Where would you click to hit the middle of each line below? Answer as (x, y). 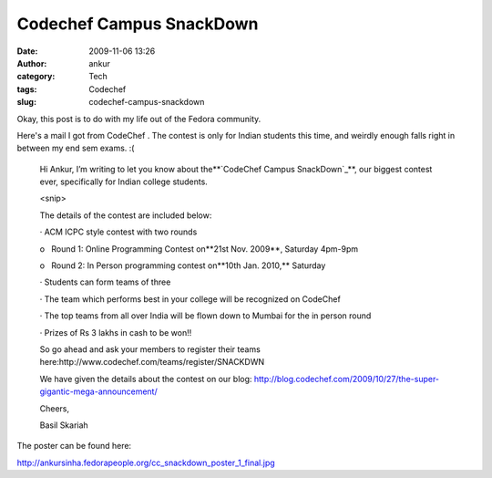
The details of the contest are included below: (126, 215)
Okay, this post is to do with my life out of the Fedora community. (139, 119)
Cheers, (55, 408)
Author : (32, 63)
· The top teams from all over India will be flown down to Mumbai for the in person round (205, 316)
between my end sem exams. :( (76, 148)
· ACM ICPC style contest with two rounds (118, 232)
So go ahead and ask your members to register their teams (150, 349)
